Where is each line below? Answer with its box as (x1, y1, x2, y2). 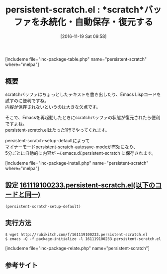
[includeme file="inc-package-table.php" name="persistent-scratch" (5, 56, 147, 62)
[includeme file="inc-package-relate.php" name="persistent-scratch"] (5, 245, 150, 252)
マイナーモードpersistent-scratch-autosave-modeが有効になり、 (5, 144, 138, 150)
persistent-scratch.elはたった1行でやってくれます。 (5, 127, 110, 133)
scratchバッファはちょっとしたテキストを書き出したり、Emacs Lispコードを (5, 91, 162, 97)
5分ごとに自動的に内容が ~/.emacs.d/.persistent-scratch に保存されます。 (5, 150, 156, 156)
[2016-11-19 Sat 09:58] (60, 33, 107, 39)
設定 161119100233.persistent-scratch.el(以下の (5, 181, 156, 190)
